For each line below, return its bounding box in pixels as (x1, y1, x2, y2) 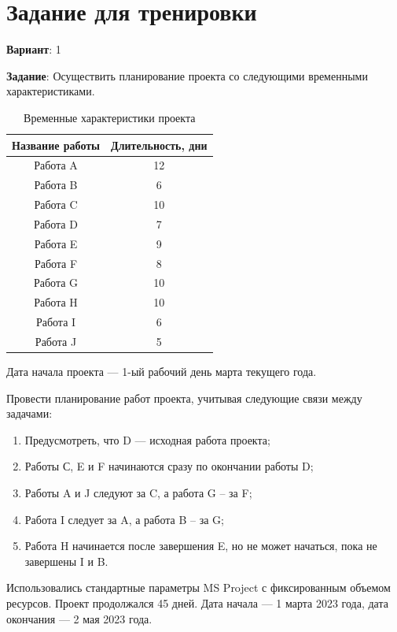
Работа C (34, 196, 78, 213)
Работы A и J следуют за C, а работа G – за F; (24, 485, 252, 500)
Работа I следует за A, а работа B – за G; (24, 511, 224, 527)
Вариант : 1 (6, 41, 61, 58)
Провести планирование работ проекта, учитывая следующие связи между (6, 389, 362, 406)
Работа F (34, 255, 78, 271)
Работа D (34, 215, 78, 232)
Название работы (12, 136, 101, 153)
